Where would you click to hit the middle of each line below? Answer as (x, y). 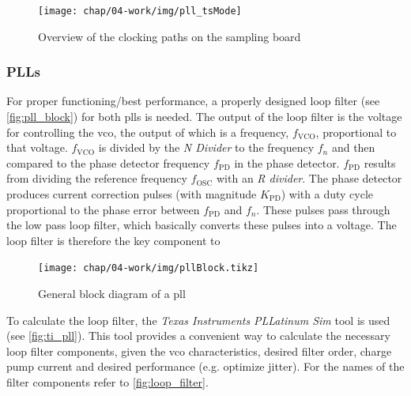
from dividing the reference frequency (97, 178)
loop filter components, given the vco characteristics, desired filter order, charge (199, 351)
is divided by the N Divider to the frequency (206, 147)
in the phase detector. (287, 162)
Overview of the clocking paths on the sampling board (170, 36)
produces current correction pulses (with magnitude (132, 194)
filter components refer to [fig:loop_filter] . (107, 382)
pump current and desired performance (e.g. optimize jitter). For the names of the (205, 366)
